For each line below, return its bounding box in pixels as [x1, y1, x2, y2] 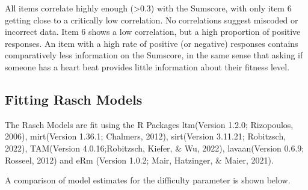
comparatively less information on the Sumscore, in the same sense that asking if [5, 49, 303, 61]
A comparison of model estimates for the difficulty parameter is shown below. [5, 174, 291, 186]
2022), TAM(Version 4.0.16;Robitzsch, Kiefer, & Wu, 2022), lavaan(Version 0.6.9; [5, 141, 304, 154]
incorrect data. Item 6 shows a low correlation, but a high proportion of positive [5, 25, 301, 38]
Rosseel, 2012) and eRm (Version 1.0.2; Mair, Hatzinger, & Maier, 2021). [5, 153, 274, 166]
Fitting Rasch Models [5, 90, 143, 108]
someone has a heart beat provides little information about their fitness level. [5, 60, 290, 73]
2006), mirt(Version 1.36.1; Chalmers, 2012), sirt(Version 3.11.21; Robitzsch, [5, 130, 286, 142]
